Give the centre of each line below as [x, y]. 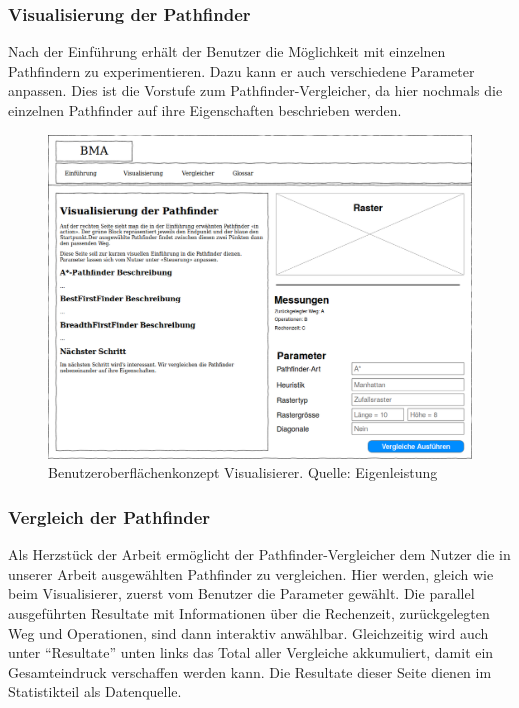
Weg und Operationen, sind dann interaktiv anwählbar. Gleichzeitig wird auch [248, 632]
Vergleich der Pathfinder [109, 516]
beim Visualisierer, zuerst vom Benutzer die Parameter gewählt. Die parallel [241, 593]
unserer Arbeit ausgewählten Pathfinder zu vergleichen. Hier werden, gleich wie [251, 573]
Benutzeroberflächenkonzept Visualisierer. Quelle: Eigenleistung [243, 472]
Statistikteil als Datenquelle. [95, 691]
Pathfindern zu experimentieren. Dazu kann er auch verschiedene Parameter [241, 70]
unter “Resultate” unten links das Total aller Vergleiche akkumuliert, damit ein [251, 652]
